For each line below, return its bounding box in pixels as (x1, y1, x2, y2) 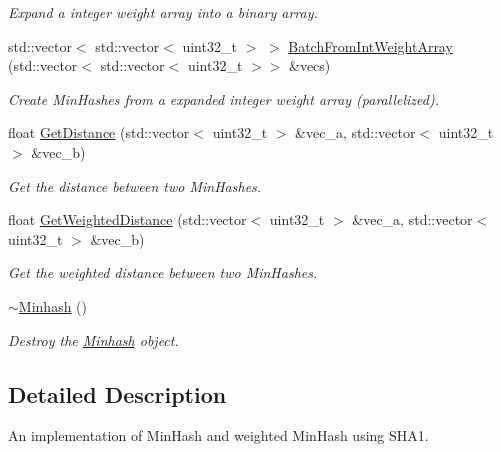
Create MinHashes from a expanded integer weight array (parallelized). (8, 88, 439, 109)
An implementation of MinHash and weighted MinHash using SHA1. (8, 425, 429, 446)
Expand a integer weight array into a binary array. (8, 2, 318, 22)
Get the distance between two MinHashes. (8, 175, 262, 196)
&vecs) (288, 55, 331, 76)
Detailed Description (8, 378, 227, 409)
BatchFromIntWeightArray (288, 35, 453, 56)
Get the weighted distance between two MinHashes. (8, 262, 318, 283)
